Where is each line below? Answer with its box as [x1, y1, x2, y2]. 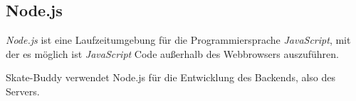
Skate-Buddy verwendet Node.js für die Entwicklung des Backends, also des [6, 70, 336, 85]
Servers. [6, 83, 40, 98]
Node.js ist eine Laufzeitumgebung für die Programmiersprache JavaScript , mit [6, 32, 351, 47]
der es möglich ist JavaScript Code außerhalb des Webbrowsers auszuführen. [6, 46, 339, 61]
